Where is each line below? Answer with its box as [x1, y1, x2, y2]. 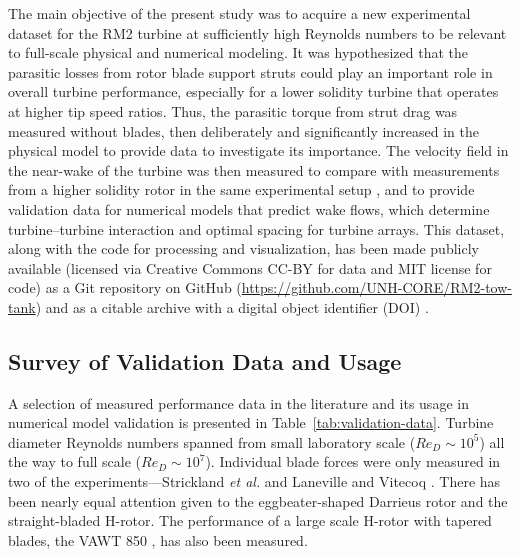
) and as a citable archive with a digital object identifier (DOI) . [35, 296, 429, 317]
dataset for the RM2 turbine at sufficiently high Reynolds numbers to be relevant [8, 22, 507, 43]
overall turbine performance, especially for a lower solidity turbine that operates [8, 81, 499, 102]
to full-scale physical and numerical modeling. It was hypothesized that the [8, 42, 469, 63]
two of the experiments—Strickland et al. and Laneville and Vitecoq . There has [8, 471, 501, 492]
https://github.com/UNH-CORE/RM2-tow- [241, 277, 512, 298]
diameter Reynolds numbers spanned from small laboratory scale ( [8, 431, 416, 452]
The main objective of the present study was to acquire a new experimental [8, 3, 471, 23]
